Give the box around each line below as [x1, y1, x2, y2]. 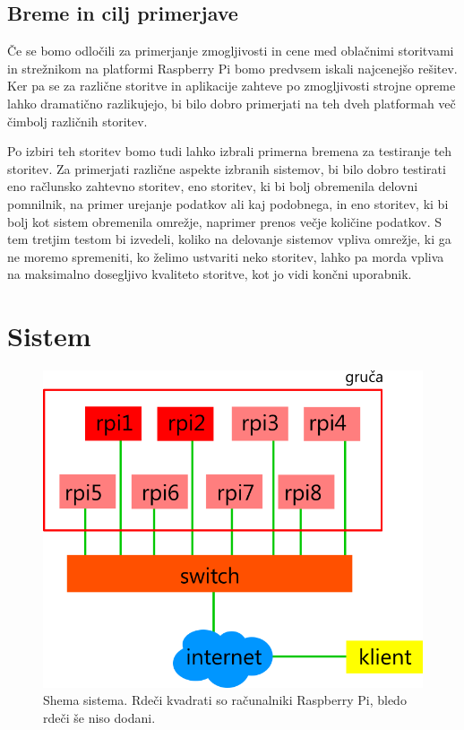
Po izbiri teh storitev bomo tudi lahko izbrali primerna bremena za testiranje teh [7, 142, 452, 161]
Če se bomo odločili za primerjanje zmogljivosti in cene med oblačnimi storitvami [7, 41, 454, 60]
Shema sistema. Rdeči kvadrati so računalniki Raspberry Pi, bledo [43, 691, 407, 709]
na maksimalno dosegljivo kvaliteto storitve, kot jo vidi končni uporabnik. [7, 265, 412, 283]
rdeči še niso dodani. [43, 708, 156, 727]
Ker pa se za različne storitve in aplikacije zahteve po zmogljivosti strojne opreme [7, 76, 456, 95]
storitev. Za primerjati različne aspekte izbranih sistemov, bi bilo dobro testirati [7, 159, 446, 178]
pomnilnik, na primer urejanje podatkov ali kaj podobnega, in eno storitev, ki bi [7, 194, 449, 213]
